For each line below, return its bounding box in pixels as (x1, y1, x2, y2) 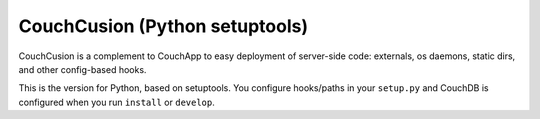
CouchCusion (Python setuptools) (18, 15, 309, 37)
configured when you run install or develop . (18, 96, 215, 108)
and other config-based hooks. (18, 63, 147, 75)
